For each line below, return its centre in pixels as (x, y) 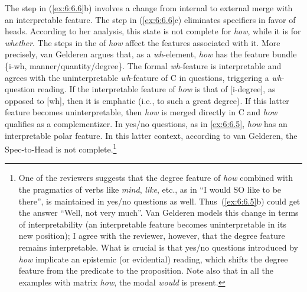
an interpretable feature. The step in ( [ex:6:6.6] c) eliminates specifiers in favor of (150, 19)
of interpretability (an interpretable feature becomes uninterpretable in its (152, 224)
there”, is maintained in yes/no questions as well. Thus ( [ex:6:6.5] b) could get (159, 201)
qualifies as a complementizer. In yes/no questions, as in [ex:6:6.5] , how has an (146, 123)
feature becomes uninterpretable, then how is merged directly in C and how (141, 112)
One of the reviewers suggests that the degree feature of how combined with (156, 178)
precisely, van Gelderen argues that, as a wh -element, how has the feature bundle (151, 54)
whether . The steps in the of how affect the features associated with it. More (143, 42)
